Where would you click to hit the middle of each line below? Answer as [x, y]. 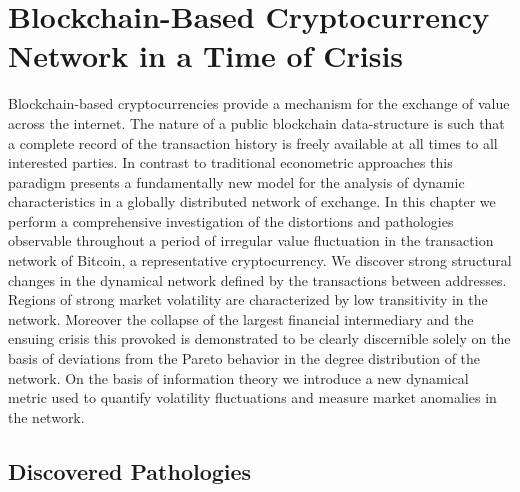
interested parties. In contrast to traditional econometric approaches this [230, 162]
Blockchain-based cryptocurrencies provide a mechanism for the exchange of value [259, 103]
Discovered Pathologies [130, 470]
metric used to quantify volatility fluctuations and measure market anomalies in [252, 397]
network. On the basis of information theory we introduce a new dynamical [238, 377]
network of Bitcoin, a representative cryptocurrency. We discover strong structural [260, 260]
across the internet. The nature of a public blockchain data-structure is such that [256, 122]
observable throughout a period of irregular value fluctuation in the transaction [251, 240]
